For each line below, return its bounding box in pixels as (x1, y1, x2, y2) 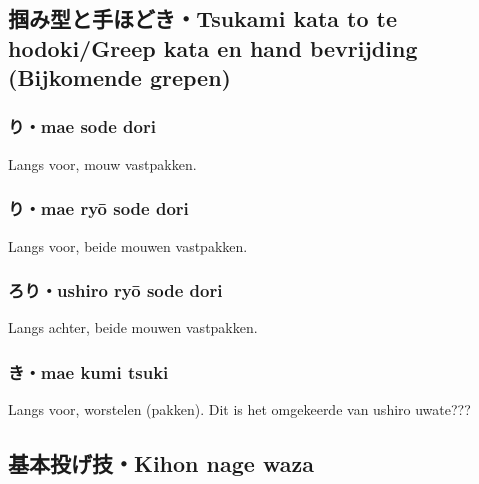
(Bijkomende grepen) (8, 62, 231, 93)
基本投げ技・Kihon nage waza (8, 448, 314, 479)
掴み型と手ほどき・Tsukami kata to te (8, 3, 398, 34)
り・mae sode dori (8, 114, 156, 139)
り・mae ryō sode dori (8, 196, 189, 221)
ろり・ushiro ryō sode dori (8, 278, 223, 303)
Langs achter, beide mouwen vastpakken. (8, 317, 258, 338)
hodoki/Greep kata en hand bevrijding (8, 32, 418, 63)
